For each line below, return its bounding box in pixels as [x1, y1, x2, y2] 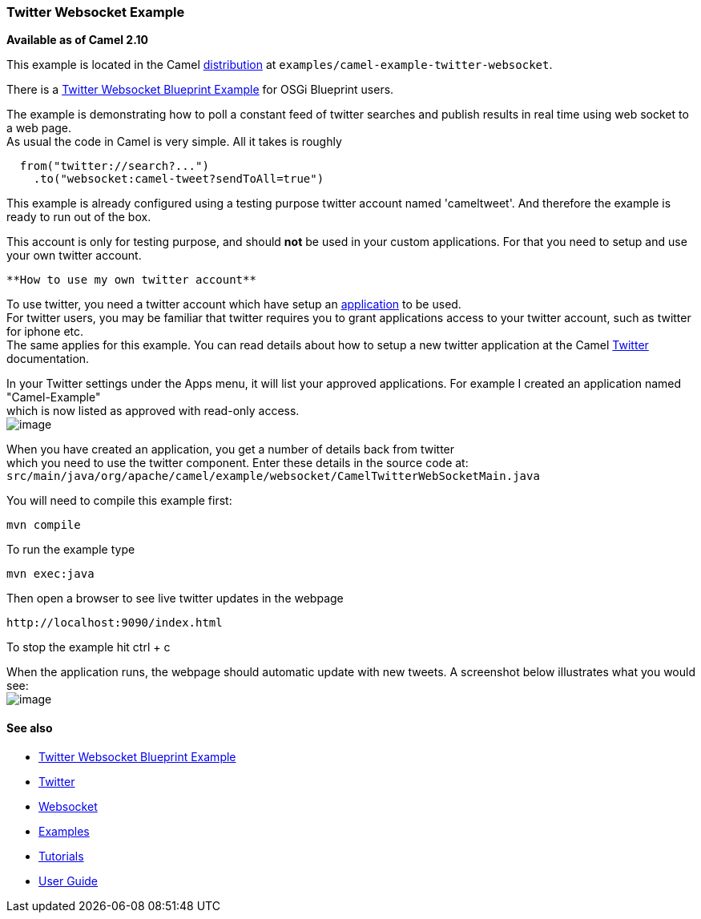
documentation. [6, 352, 90, 366]
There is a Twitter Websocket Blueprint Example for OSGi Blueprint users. [6, 83, 394, 97]
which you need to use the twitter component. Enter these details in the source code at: [6, 456, 469, 470]
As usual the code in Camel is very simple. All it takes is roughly [6, 135, 342, 149]
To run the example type [6, 542, 135, 557]
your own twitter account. [6, 248, 142, 263]
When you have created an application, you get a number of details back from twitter [6, 442, 455, 457]
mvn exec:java [6, 567, 95, 581]
